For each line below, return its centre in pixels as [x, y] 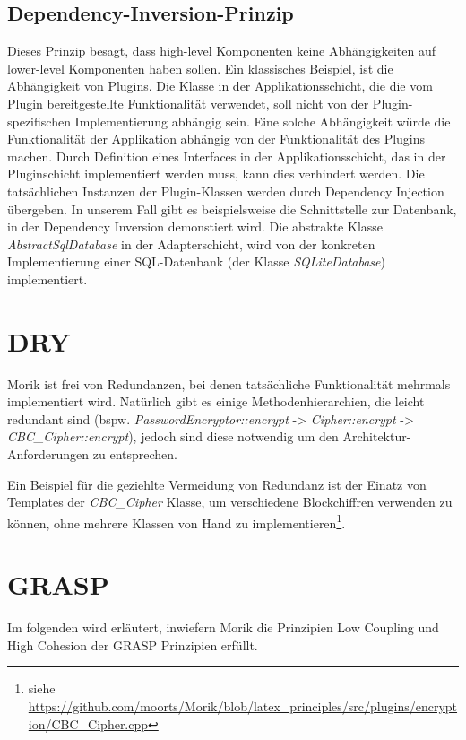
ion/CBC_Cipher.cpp [88, 723]
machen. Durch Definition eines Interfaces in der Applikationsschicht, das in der [227, 156]
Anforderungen [48, 454]
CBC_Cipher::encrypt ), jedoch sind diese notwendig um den [173, 436]
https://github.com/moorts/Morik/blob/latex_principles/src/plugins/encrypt [243, 705]
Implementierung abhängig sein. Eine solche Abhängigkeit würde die [263, 121]
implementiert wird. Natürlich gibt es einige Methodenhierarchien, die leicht [216, 401]
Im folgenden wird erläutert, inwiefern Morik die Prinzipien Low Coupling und [223, 627]
